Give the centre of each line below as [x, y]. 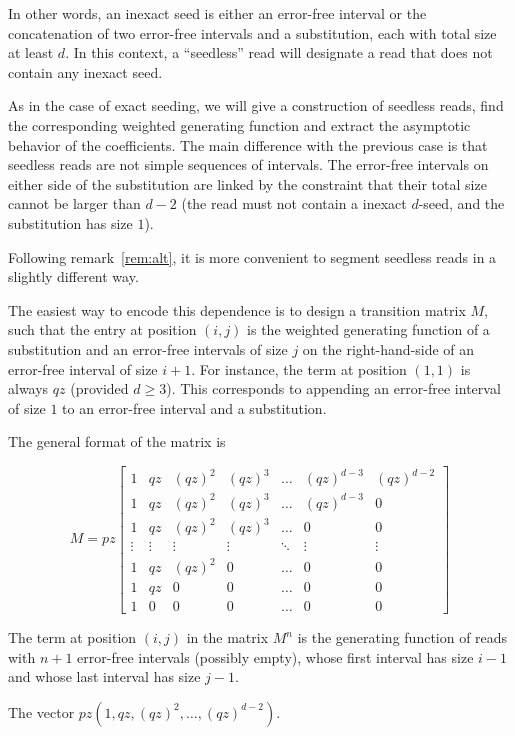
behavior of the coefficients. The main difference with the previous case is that [248, 144]
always [28, 388]
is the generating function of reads [402, 637]
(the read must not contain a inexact [294, 203]
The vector [41, 711]
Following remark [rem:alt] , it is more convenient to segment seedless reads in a [252, 256]
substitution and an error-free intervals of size [148, 348]
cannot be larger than [74, 203]
